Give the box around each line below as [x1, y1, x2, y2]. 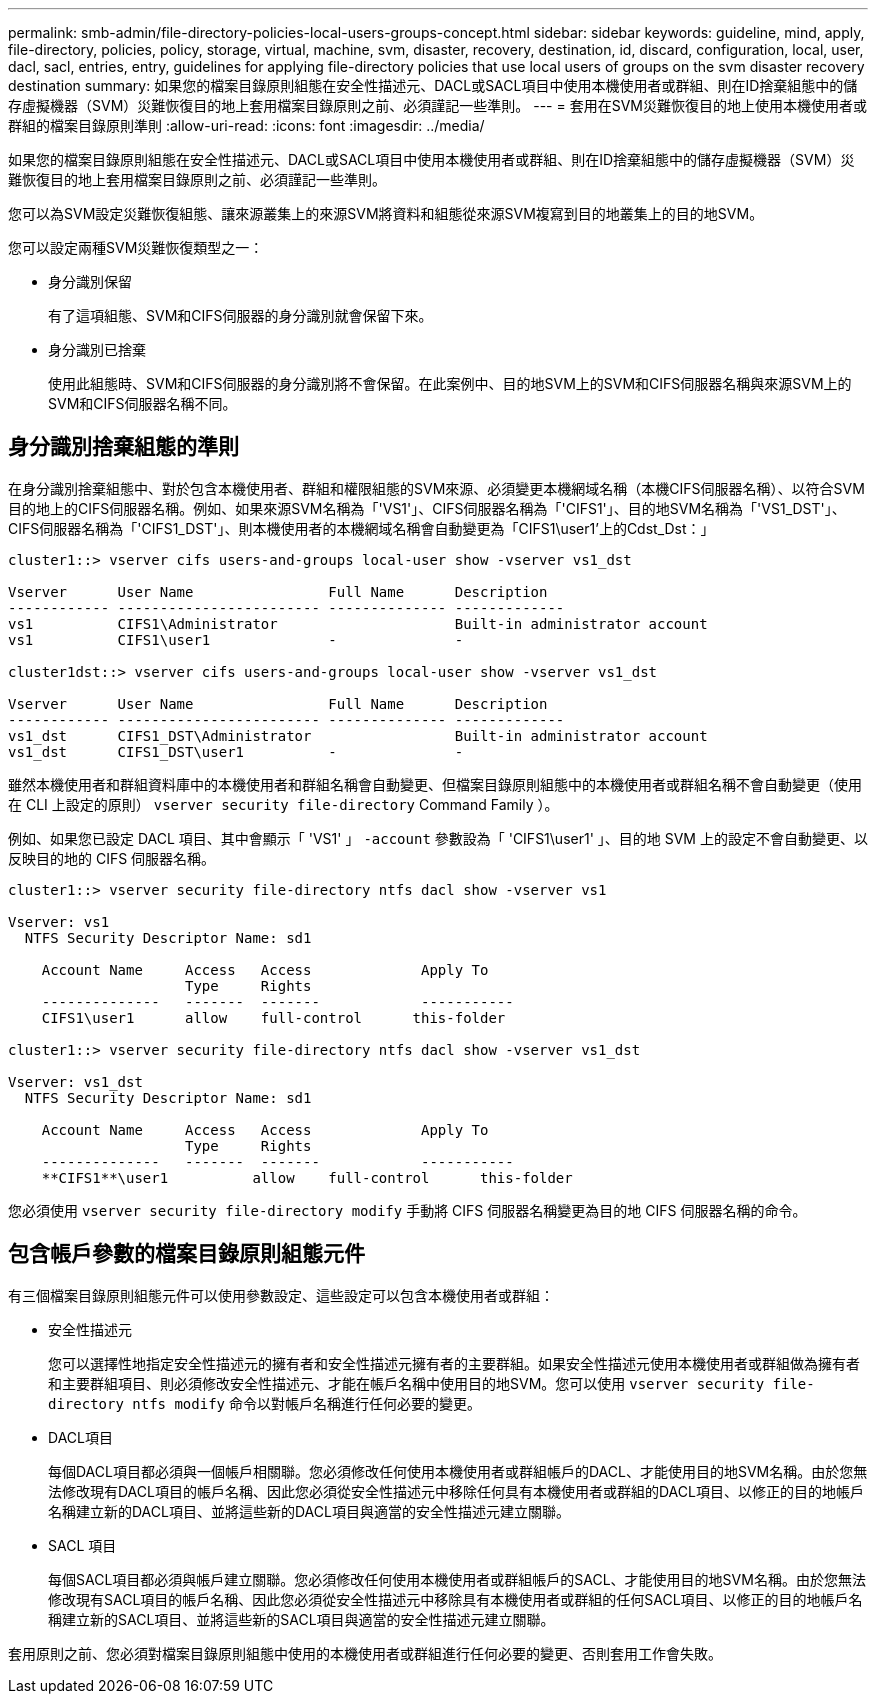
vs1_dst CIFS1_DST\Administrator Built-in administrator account [8, 727, 708, 744]
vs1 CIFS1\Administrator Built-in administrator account [8, 615, 708, 632]
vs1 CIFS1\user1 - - [8, 631, 464, 648]
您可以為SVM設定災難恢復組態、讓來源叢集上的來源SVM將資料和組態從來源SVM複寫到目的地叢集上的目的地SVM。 [8, 205, 764, 222]
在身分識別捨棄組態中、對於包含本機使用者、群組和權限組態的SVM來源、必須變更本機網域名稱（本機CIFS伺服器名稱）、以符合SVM [8, 479, 865, 497]
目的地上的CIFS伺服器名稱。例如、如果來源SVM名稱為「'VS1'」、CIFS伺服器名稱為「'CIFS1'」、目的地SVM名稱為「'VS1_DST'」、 [8, 499, 846, 517]
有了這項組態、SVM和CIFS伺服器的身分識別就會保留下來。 [48, 307, 433, 324]
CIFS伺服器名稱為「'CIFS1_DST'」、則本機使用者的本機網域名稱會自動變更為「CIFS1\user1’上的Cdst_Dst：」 [8, 519, 715, 537]
